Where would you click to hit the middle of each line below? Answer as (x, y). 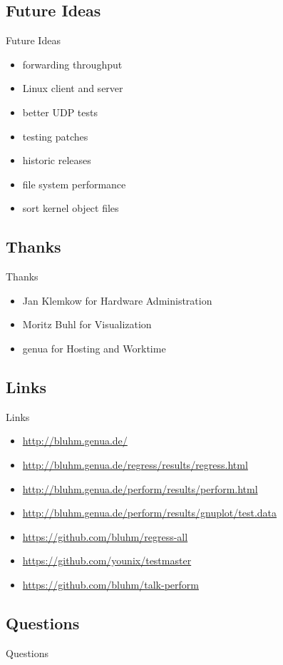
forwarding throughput (72, 64)
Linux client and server (73, 88)
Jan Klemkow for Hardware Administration (117, 300)
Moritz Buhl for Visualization (87, 324)
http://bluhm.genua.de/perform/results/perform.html (140, 488)
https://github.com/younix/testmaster (107, 560)
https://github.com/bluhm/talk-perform (110, 584)
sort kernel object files (71, 208)
